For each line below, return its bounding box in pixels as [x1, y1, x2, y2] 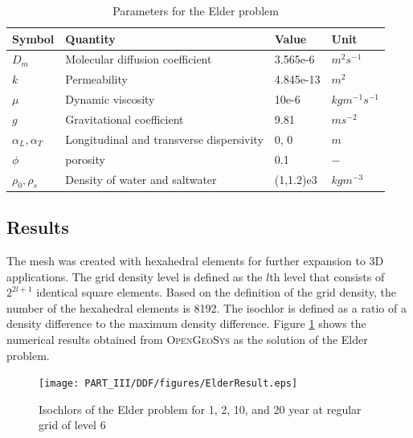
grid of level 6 [39, 416, 106, 433]
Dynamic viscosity [65, 91, 155, 108]
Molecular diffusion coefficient [65, 51, 212, 68]
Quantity [65, 30, 116, 47]
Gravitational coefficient [65, 110, 184, 127]
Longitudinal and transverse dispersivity [65, 130, 264, 147]
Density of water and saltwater [65, 171, 217, 188]
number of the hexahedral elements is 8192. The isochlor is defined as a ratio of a [6, 299, 407, 316]
